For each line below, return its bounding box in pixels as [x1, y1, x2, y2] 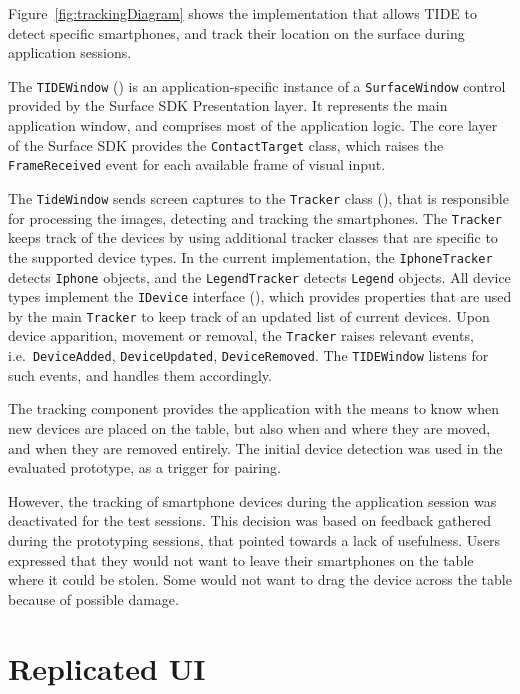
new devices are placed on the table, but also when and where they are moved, [8, 417, 491, 438]
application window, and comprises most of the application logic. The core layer [8, 115, 498, 136]
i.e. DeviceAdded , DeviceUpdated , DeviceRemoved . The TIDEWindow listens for [8, 345, 489, 366]
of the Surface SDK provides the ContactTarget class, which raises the [8, 134, 444, 155]
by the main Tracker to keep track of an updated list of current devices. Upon [8, 305, 490, 326]
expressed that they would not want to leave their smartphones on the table [8, 549, 474, 570]
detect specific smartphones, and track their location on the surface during [8, 22, 465, 43]
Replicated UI [8, 647, 206, 688]
